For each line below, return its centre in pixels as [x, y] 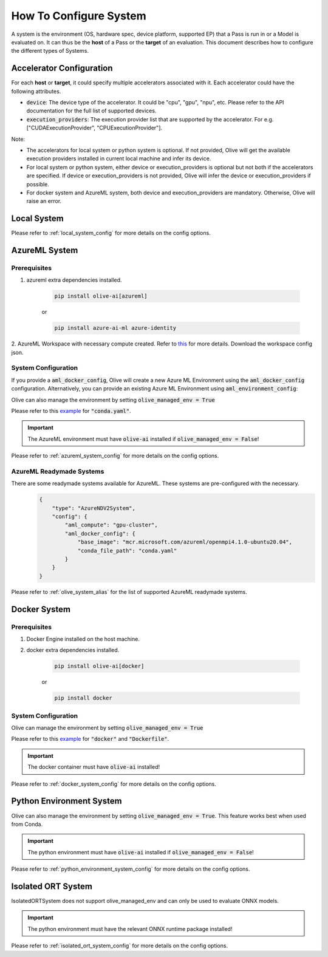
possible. [38, 184]
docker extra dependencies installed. [73, 650]
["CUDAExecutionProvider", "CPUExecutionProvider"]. [94, 128]
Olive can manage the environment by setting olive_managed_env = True [107, 728]
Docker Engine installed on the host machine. [83, 639]
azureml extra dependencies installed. [74, 280]
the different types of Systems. [50, 51]
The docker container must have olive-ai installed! [94, 767]
